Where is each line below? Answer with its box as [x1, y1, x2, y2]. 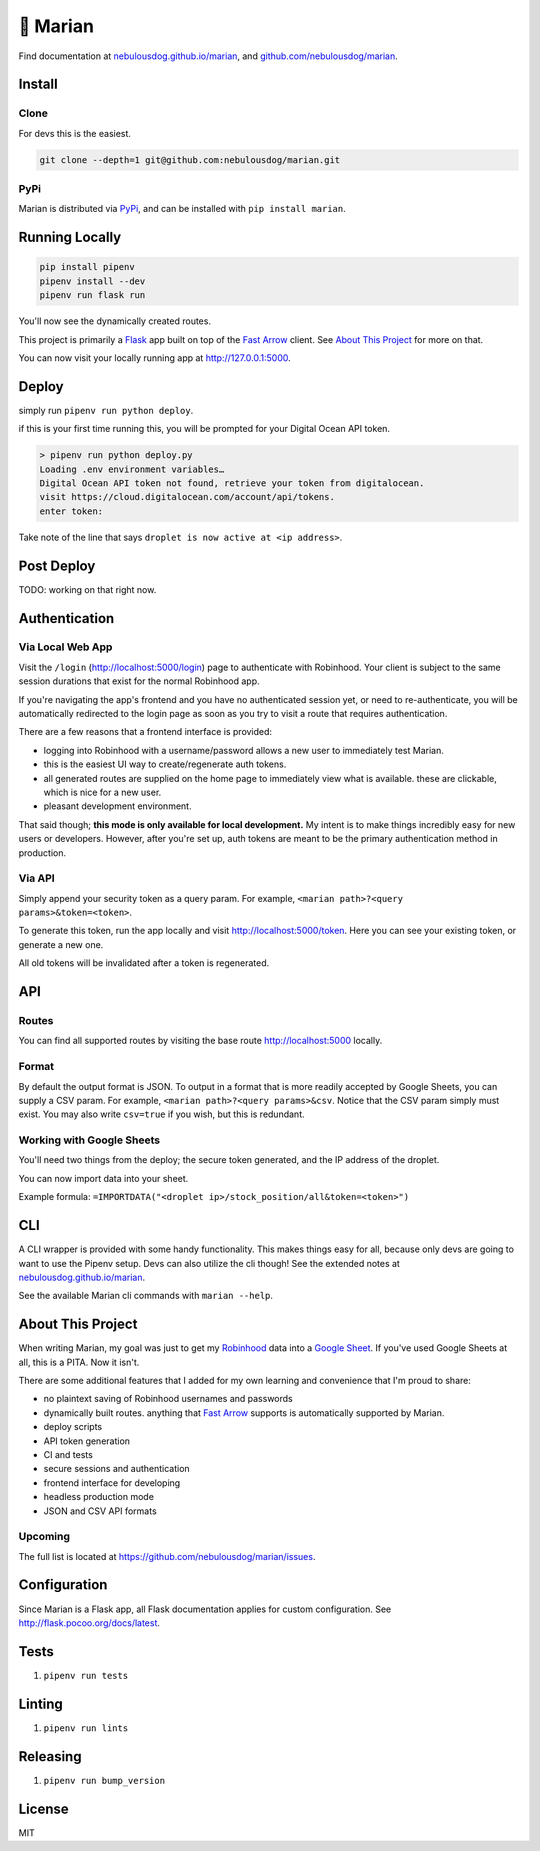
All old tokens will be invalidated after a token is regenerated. [18, 957, 270, 969]
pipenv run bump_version [43, 1775, 165, 1786]
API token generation [43, 1435, 130, 1447]
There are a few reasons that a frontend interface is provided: [18, 726, 273, 738]
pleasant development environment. [43, 800, 192, 812]
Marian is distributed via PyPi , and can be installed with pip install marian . [18, 203, 346, 215]
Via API [18, 871, 55, 885]
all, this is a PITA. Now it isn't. [18, 1356, 140, 1368]
